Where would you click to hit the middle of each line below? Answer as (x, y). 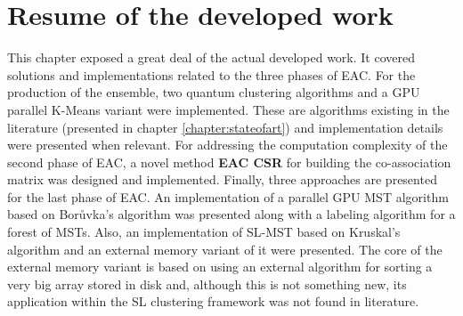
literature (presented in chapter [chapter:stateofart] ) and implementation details (225, 127)
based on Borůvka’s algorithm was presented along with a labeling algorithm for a (231, 214)
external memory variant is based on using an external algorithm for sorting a (220, 267)
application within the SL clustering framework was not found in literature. (213, 301)
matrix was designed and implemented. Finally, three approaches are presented (222, 179)
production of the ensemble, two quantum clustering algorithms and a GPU (214, 92)
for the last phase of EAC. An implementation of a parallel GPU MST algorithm (228, 196)
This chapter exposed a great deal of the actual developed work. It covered (211, 57)
